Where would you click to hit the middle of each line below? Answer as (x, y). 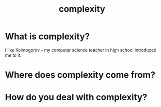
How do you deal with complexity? (76, 97)
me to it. (13, 55)
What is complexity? (48, 36)
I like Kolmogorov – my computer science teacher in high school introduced (81, 50)
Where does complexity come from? (80, 75)
